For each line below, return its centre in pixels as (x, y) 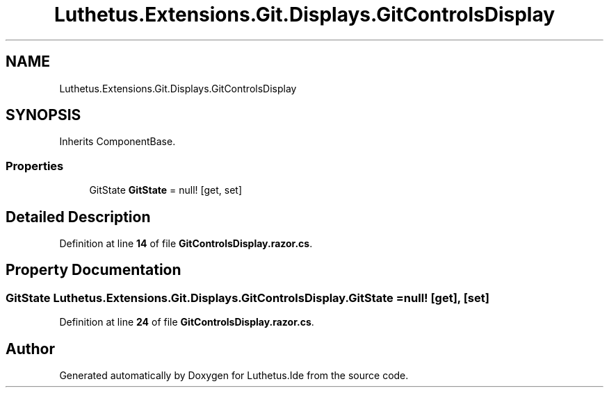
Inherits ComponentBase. (117, 142)
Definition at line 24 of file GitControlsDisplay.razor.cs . (187, 322)
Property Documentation (94, 270)
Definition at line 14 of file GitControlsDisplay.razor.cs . (186, 244)
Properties (35, 166)
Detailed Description (78, 217)
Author (30, 349)
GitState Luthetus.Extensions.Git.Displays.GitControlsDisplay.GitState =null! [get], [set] (247, 298)
